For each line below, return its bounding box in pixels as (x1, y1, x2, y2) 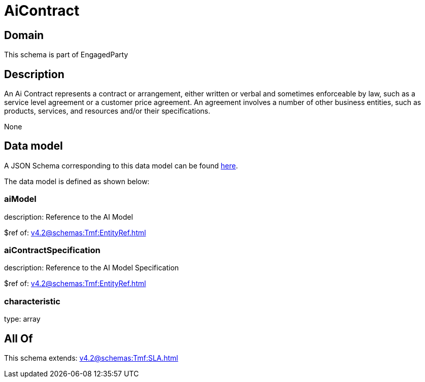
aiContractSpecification (4, 245, 101, 255)
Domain (4, 28, 44, 42)
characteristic (4, 296, 60, 306)
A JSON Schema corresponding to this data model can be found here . (4, 161, 238, 170)
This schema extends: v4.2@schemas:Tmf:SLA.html (4, 353, 178, 362)
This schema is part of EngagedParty (4, 50, 128, 59)
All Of (4, 332, 33, 345)
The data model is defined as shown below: (4, 177, 150, 186)
